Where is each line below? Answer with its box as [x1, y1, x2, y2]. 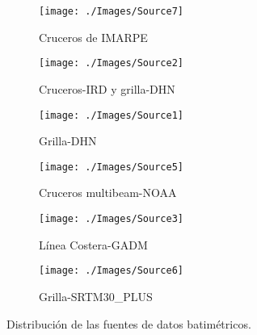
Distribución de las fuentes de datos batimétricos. [6, 315, 251, 332]
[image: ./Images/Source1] [39, 109, 183, 121]
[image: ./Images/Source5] [39, 161, 183, 173]
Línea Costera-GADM [39, 236, 148, 253]
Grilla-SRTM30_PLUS [39, 287, 153, 304]
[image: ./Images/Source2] [39, 57, 183, 69]
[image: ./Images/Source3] [39, 213, 183, 224]
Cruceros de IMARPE [39, 28, 148, 45]
